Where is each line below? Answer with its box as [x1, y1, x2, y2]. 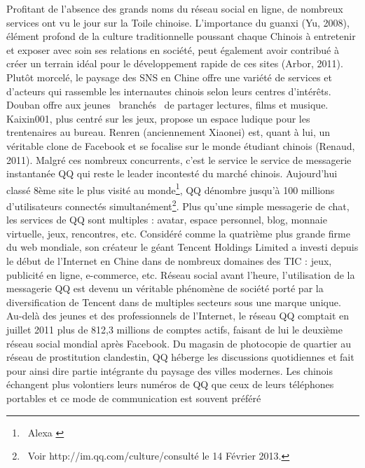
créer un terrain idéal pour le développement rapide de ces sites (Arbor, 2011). [6, 56, 343, 71]
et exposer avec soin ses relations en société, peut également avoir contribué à [6, 42, 339, 57]
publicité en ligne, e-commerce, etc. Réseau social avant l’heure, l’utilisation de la [6, 267, 355, 282]
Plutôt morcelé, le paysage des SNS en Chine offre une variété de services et [6, 69, 332, 84]
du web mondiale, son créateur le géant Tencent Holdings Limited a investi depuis [6, 240, 359, 254]
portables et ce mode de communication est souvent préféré [6, 390, 261, 405]
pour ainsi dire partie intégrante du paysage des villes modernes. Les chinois [6, 363, 333, 378]
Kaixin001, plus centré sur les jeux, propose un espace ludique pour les [6, 111, 310, 125]
